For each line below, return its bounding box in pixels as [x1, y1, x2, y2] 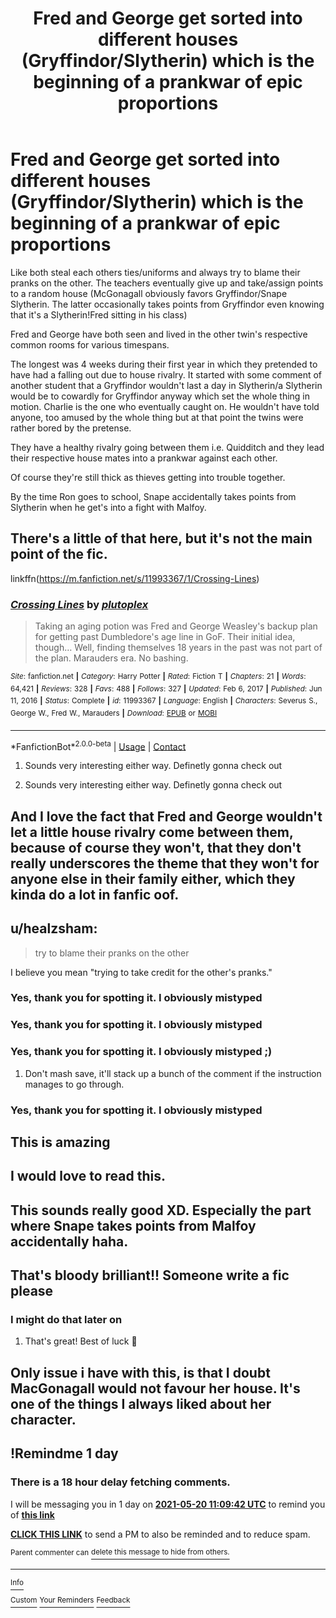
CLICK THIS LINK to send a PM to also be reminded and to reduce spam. [10, 1528, 311, 1540]
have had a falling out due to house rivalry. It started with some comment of [10, 368, 323, 381]
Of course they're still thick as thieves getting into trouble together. [10, 471, 286, 483]
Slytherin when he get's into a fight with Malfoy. [10, 501, 207, 513]
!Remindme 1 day [10, 1445, 119, 1462]
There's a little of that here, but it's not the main [10, 530, 313, 547]
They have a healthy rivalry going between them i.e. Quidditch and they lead [10, 441, 325, 453]
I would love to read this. [10, 1168, 166, 1185]
